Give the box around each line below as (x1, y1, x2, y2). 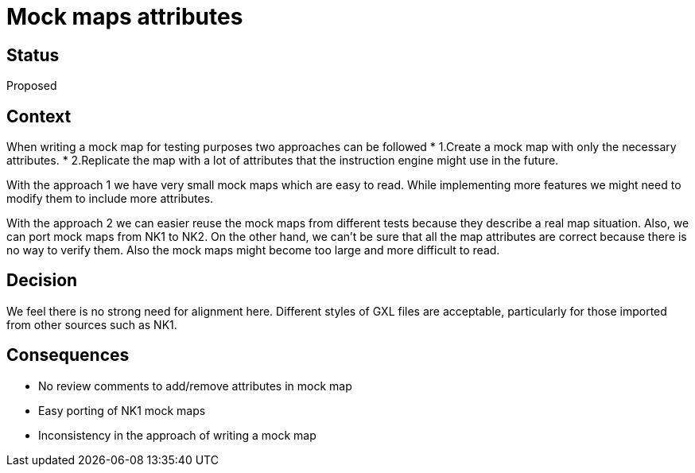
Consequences (6, 345, 130, 366)
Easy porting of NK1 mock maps (38, 403, 206, 417)
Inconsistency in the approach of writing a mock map (38, 428, 316, 442)
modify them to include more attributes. (6, 192, 214, 206)
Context (6, 106, 72, 126)
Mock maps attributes (6, 3, 243, 30)
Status (6, 45, 60, 65)
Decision (6, 270, 78, 291)
